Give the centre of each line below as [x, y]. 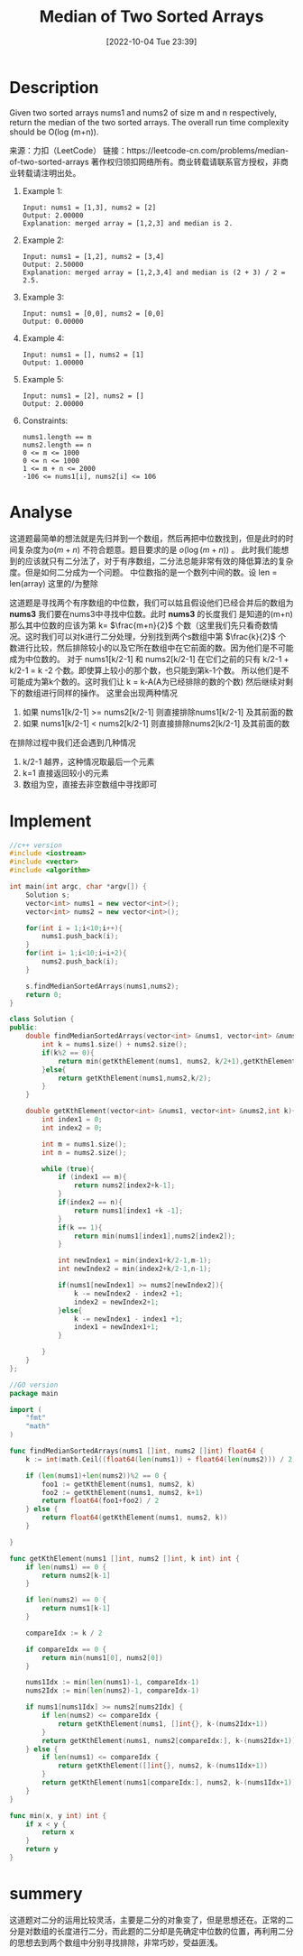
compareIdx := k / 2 [64, 1633]
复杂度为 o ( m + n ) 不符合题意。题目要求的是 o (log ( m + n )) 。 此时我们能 [149, 549]
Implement [50, 821]
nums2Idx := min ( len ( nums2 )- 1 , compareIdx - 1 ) [113, 1691]
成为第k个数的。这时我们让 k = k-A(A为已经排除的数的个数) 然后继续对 [155, 681]
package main [34, 1393]
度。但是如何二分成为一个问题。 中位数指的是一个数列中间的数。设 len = [143, 572]
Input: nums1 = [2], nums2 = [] [83, 396]
